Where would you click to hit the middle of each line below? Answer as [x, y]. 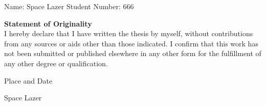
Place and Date [28, 80]
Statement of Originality [48, 23]
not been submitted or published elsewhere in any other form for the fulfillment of [133, 53]
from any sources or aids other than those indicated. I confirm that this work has [131, 43]
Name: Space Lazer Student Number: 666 [69, 6]
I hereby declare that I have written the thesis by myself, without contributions [129, 33]
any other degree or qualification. [56, 63]
